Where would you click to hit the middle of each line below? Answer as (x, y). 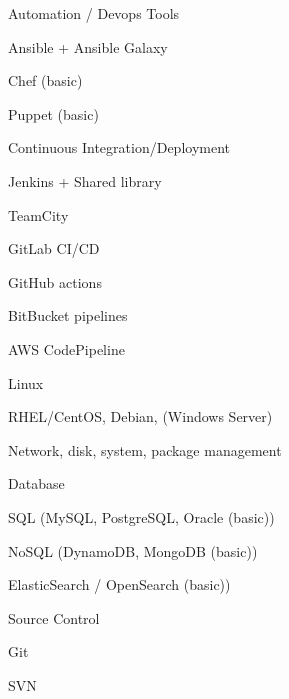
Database (36, 483)
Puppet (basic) (53, 113)
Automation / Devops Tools (94, 13)
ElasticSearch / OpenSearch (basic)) (119, 584)
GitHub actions (55, 281)
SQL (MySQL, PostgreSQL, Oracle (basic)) (141, 516)
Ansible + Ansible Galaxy (88, 46)
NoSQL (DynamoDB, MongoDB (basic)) (133, 550)
